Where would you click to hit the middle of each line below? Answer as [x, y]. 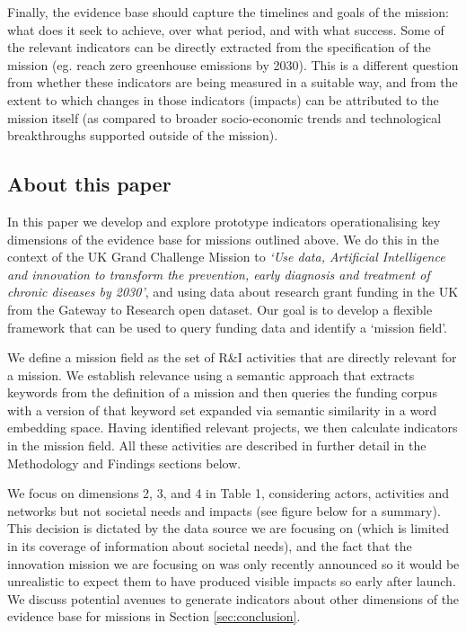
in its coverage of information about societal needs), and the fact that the [210, 546]
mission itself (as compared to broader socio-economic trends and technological [224, 117]
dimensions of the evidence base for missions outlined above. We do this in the [223, 239]
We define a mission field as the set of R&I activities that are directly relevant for [232, 357]
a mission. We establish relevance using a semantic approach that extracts [211, 374]
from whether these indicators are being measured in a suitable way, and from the [233, 82]
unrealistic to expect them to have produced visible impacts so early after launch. [232, 581]
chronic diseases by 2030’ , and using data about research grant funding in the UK [233, 292]
